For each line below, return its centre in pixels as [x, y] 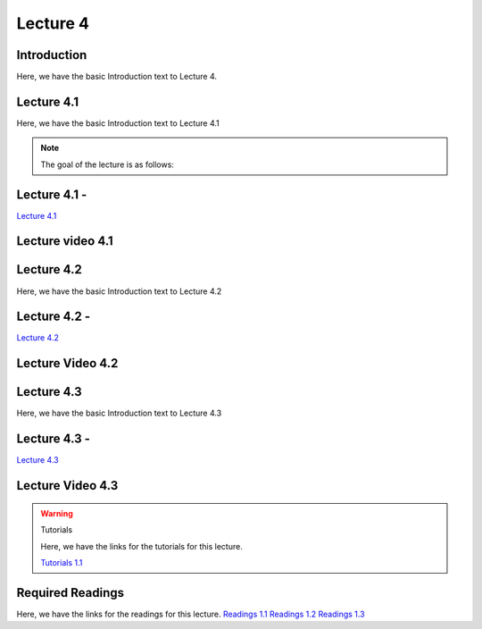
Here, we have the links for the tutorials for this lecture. [141, 546]
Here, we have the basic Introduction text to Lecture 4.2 [119, 291]
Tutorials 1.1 [62, 562]
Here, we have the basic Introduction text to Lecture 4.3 [119, 413]
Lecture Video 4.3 [67, 486]
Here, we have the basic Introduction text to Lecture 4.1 [118, 123]
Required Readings [71, 593]
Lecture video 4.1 [65, 241]
